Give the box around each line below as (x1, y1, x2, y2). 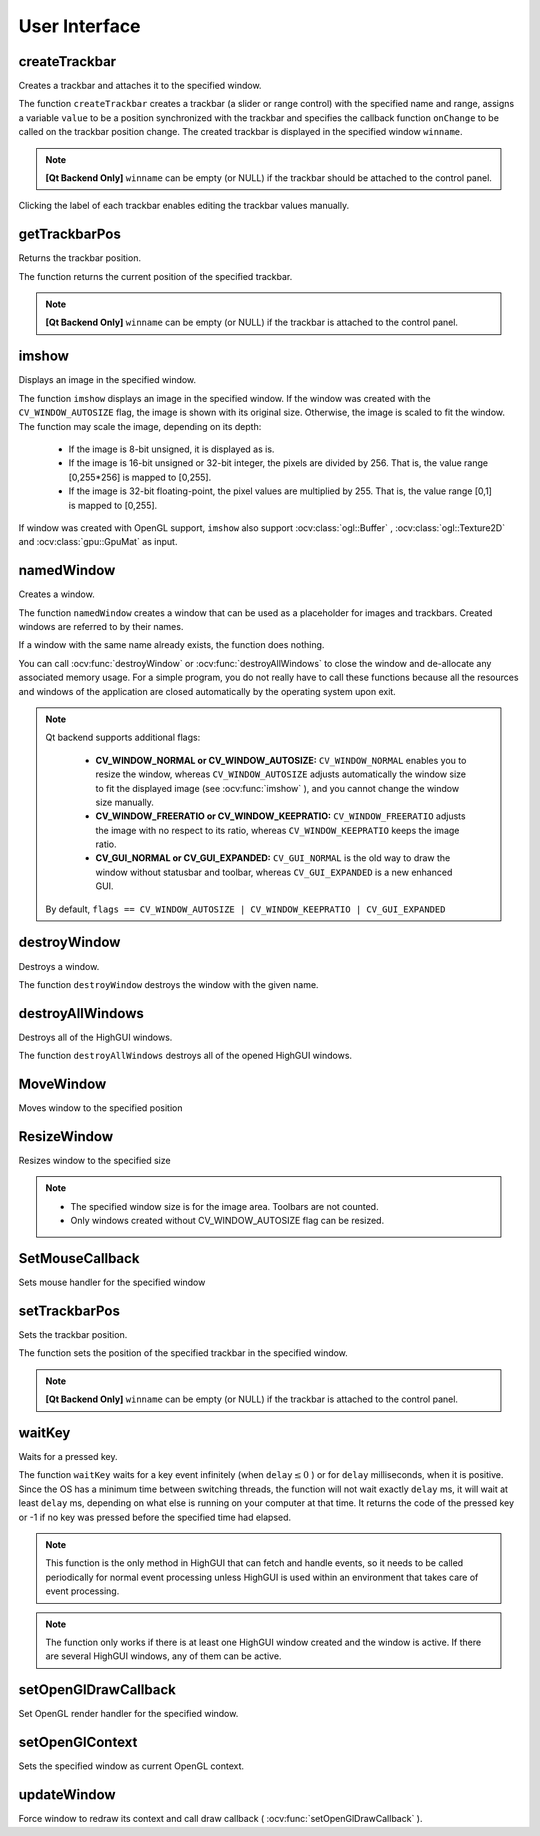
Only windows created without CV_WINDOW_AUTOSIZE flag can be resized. (70, 1215, 385, 1227)
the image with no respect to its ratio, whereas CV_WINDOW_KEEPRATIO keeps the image (95, 824, 460, 836)
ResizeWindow (18, 1128, 114, 1145)
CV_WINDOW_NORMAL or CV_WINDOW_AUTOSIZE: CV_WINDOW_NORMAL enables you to (95, 754, 467, 766)
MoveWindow (18, 1076, 107, 1093)
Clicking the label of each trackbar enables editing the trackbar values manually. (18, 200, 350, 212)
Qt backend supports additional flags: (45, 731, 201, 744)
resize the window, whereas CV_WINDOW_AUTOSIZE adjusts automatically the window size (95, 768, 467, 780)
